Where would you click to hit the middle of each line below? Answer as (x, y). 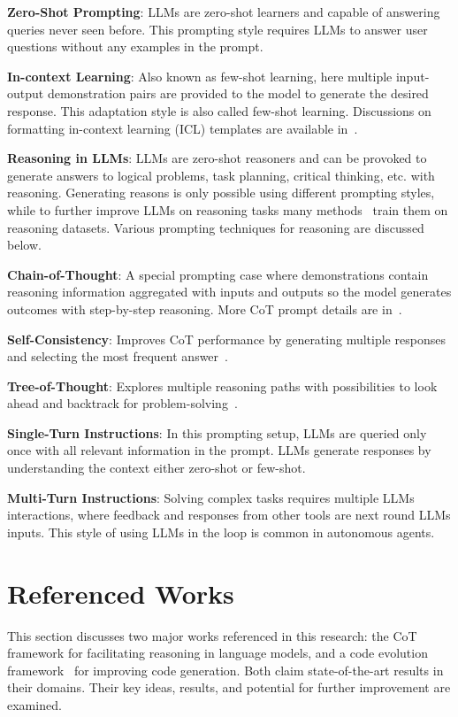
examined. (34, 704)
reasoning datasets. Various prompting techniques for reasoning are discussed (216, 227)
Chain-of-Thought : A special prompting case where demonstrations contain (218, 274)
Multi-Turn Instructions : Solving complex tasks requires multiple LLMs (211, 497)
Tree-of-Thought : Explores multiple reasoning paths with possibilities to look (222, 385)
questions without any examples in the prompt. (135, 46)
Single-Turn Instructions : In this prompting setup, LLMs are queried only (217, 432)
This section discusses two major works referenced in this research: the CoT (212, 635)
